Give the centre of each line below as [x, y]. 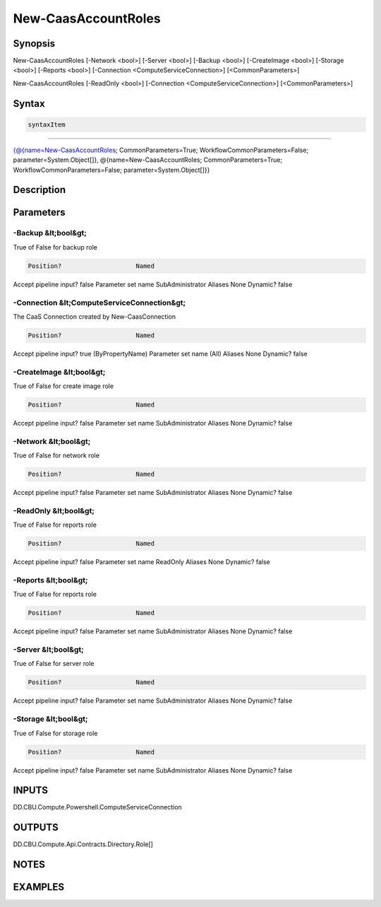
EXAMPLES [39, 887]
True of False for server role [54, 664]
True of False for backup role [55, 247]
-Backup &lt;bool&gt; [50, 233]
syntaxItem [47, 124]
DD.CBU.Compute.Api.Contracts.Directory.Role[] [83, 844]
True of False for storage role [55, 733]
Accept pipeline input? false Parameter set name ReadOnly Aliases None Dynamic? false [142, 562]
